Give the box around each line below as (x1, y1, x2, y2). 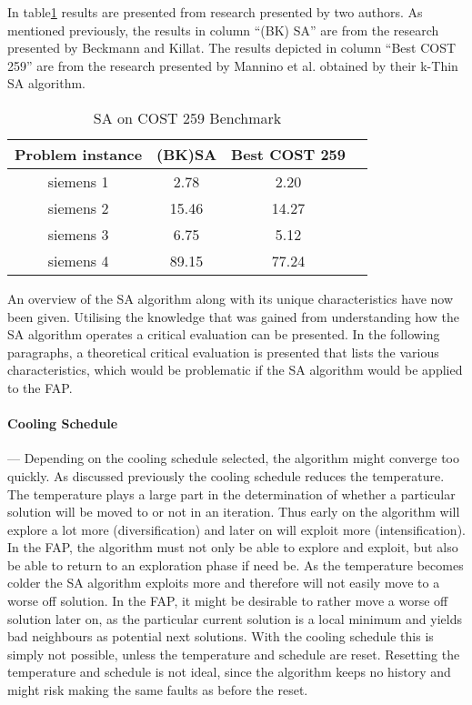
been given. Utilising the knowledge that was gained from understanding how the (7, 307, 459, 326)
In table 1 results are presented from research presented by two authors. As (7, 3, 423, 21)
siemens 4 (47, 249, 109, 271)
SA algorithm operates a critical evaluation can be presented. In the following (7, 325, 440, 344)
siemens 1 (47, 170, 109, 192)
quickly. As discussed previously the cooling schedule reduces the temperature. (7, 466, 445, 485)
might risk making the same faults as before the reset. (7, 680, 308, 700)
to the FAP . (7, 378, 73, 397)
